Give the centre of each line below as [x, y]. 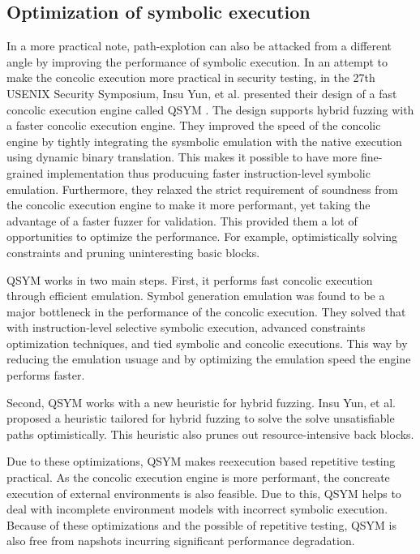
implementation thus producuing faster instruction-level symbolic [208, 172]
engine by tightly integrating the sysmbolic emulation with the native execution [204, 141]
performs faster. [46, 375]
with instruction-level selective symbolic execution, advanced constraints [186, 327]
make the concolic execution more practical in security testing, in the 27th [191, 77]
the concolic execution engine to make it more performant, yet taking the [189, 205]
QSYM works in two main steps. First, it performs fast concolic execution [190, 279]
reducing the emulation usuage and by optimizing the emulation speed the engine [209, 359]
